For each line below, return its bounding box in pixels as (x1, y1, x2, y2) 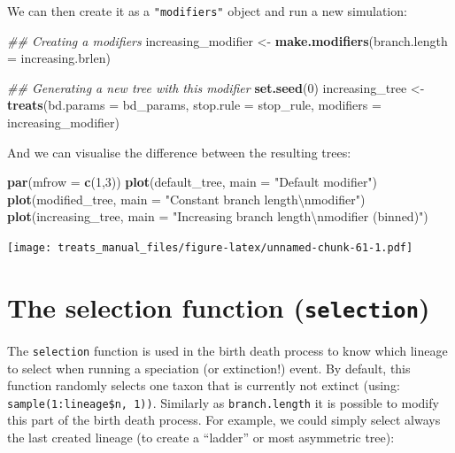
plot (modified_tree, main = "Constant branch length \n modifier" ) (7, 189, 366, 208)
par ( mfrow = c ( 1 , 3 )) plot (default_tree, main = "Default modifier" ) (7, 173, 378, 191)
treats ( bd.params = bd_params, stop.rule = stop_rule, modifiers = (7, 96, 382, 114)
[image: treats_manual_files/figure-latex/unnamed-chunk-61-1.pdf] (7, 242, 413, 254)
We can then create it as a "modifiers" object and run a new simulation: (7, 2, 407, 19)
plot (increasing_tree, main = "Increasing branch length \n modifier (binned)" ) (7, 207, 428, 226)
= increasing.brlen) (7, 49, 111, 67)
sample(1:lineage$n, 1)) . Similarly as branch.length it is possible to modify (7, 393, 439, 411)
